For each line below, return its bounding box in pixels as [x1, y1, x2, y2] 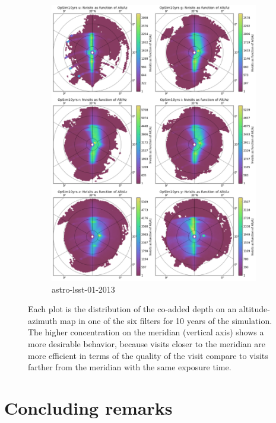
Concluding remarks [4, 395, 173, 419]
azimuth [28, 314, 58, 326]
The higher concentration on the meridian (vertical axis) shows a [28, 326, 264, 338]
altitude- [239, 303, 270, 315]
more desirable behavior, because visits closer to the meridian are [28, 337, 265, 350]
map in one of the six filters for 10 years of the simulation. [60, 314, 272, 326]
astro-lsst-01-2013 [52, 283, 115, 295]
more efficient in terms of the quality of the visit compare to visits [28, 349, 268, 361]
